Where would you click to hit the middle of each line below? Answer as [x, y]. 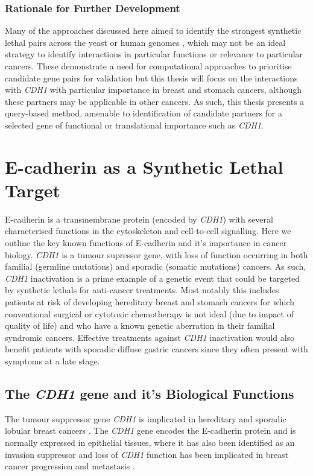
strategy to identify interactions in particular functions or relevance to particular [154, 54]
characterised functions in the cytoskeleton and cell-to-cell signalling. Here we [148, 231]
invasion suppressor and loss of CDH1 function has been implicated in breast [147, 454]
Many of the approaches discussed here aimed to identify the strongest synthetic [153, 30]
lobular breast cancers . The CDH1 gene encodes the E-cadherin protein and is [150, 430]
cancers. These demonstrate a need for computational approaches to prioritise [148, 66]
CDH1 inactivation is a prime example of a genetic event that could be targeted [152, 278]
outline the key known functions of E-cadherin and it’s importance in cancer [146, 243]
